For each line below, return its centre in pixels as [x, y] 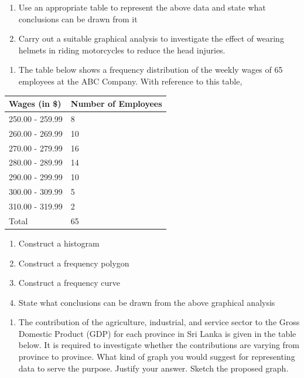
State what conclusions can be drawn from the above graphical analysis [147, 302]
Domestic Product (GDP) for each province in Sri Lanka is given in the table [157, 333]
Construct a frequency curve [69, 283]
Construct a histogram [59, 243]
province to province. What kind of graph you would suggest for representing [157, 357]
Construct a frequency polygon [74, 263]
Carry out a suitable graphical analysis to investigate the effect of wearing [151, 38]
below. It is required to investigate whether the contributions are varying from [159, 345]
